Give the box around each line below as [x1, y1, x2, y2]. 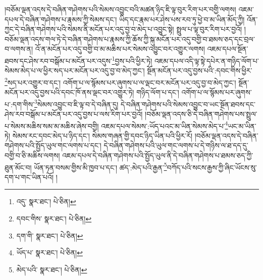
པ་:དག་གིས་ [5, 99, 34, 109]
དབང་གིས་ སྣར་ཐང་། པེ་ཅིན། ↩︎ [16, 213, 92, 223]
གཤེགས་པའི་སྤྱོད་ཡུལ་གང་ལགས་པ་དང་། [5, 140, 101, 151]
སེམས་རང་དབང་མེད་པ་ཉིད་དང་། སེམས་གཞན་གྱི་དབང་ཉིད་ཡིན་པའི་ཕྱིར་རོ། [12, 130, 193, 141]
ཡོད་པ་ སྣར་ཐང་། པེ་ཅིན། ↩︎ [16, 247, 83, 258]
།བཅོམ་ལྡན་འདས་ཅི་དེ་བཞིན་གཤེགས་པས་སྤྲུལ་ [145, 108, 257, 119]
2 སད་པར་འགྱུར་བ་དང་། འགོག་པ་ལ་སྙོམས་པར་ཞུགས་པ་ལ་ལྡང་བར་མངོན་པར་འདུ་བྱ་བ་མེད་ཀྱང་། [5, 75, 236, 87]
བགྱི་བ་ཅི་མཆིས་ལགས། [5, 150, 60, 160]
